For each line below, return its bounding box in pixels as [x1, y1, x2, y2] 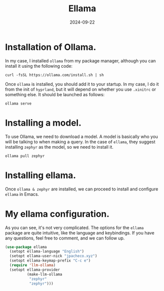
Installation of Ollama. [5, 41, 96, 53]
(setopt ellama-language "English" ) [9, 249, 84, 254]
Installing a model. [5, 117, 82, 128]
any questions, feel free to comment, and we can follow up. [5, 235, 125, 241]
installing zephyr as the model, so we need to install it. [5, 144, 114, 150]
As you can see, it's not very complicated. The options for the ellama [5, 224, 144, 231]
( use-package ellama [5, 244, 47, 249]
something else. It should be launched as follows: [5, 91, 105, 97]
